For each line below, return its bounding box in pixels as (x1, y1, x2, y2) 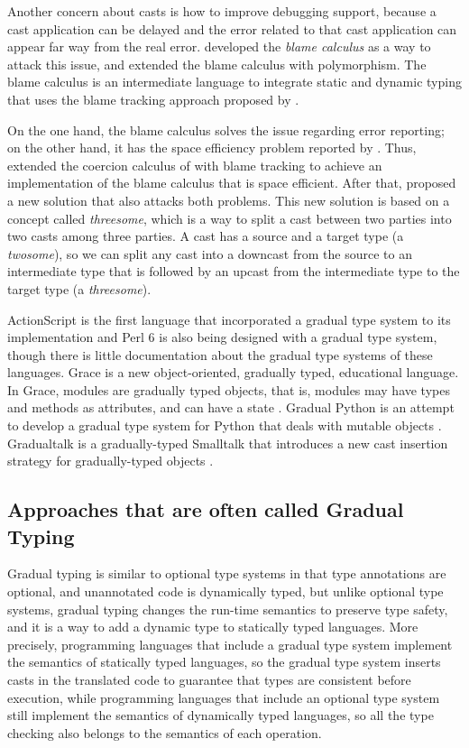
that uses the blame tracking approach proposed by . (7, 89, 299, 108)
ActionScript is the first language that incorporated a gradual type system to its (7, 309, 451, 328)
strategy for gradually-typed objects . (7, 451, 214, 470)
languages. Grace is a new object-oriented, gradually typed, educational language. (7, 363, 459, 382)
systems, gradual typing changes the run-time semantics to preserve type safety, (7, 599, 448, 618)
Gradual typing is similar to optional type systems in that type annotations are (7, 564, 446, 583)
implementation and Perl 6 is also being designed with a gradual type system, (7, 328, 437, 346)
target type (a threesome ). (7, 279, 152, 298)
